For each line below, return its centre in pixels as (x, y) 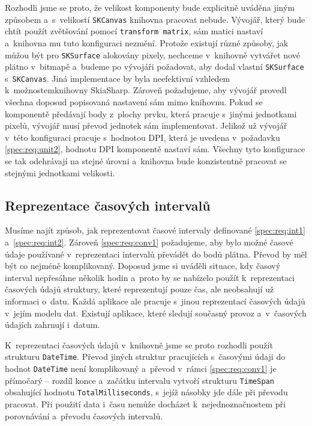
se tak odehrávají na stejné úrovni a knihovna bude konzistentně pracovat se (146, 161)
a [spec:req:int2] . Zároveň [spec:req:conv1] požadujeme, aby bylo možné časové (149, 242)
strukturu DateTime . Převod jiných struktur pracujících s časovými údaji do (145, 357)
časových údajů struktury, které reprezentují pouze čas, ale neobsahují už (139, 289)
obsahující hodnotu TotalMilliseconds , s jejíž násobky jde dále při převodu (146, 392)
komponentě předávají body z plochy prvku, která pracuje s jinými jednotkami (151, 113)
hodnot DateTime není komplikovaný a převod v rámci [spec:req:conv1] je (141, 369)
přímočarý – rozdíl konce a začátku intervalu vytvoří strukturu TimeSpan (139, 380)
